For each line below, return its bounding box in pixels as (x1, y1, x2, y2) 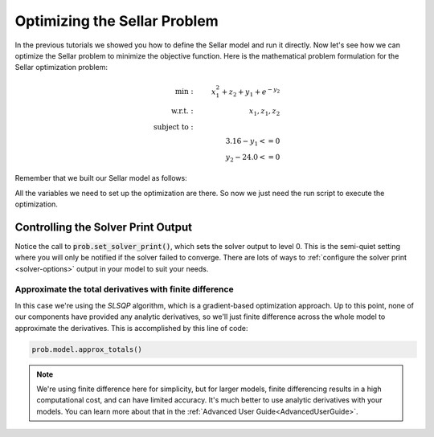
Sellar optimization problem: (14, 63, 108, 72)
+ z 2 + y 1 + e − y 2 (221, 85, 280, 98)
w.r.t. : (171, 107, 194, 116)
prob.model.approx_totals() (31, 345, 142, 353)
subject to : (153, 122, 194, 132)
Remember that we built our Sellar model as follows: (14, 174, 188, 183)
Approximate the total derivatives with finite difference (14, 284, 234, 295)
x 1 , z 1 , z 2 (249, 107, 280, 117)
